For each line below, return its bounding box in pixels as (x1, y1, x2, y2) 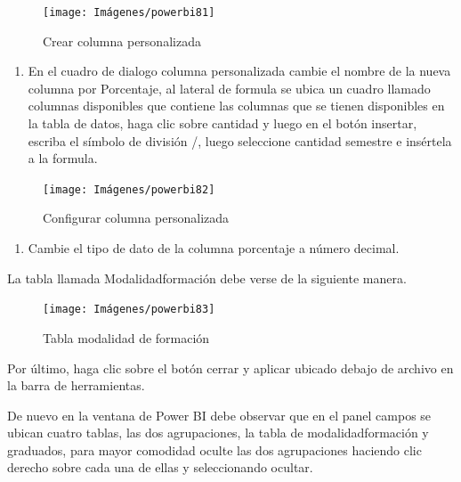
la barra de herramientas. (7, 376, 145, 395)
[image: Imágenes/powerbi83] (43, 303, 215, 316)
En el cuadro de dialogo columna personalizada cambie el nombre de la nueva (28, 61, 451, 80)
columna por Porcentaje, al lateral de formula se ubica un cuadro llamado (28, 78, 431, 97)
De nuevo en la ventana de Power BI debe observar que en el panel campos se (7, 405, 432, 424)
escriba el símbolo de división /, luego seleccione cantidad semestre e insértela (28, 131, 452, 150)
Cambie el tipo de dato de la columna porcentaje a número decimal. (28, 239, 400, 257)
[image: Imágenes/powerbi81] (43, 6, 215, 19)
